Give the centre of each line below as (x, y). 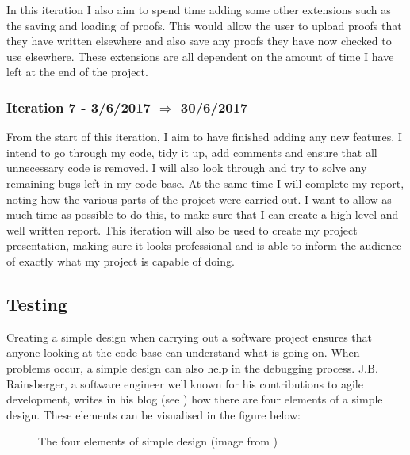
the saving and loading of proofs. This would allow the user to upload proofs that (204, 25)
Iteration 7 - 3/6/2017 (79, 107)
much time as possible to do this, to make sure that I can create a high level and (203, 214)
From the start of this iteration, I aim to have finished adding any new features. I (204, 137)
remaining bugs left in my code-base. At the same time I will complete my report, (205, 183)
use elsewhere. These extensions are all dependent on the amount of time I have (200, 56)
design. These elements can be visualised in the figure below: (153, 414)
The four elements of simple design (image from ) (158, 441)
